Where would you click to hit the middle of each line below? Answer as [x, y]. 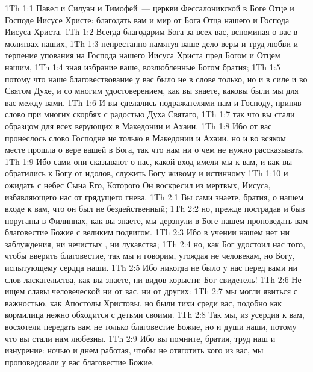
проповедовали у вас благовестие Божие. [79, 361]
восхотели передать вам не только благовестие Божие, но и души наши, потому [151, 327]
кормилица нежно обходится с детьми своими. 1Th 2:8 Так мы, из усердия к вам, [155, 315]
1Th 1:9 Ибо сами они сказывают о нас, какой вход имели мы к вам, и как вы [149, 161]
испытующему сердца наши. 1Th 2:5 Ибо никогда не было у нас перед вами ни [151, 268]
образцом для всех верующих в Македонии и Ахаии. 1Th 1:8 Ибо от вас [138, 126]
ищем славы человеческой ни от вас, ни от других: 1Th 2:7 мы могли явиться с [151, 291]
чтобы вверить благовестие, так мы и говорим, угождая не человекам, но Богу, [150, 256]
